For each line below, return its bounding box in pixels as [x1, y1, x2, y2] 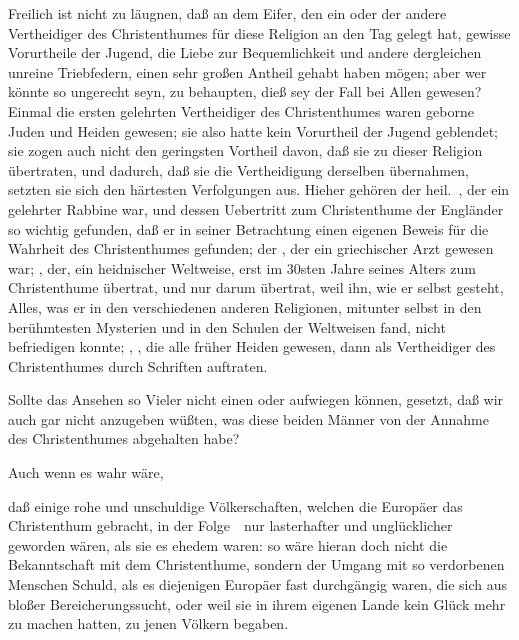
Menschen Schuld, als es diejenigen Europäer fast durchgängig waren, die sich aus [8, 574, 507, 595]
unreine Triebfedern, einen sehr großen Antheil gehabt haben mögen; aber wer [8, 61, 487, 82]
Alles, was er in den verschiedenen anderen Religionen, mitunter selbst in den [8, 296, 482, 317]
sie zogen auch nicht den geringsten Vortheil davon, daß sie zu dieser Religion [8, 140, 483, 161]
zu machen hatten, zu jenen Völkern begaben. [8, 613, 289, 634]
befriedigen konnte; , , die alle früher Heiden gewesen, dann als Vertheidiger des [8, 336, 496, 357]
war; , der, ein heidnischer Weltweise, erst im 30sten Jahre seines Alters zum [8, 257, 476, 278]
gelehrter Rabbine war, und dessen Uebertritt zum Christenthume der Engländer [8, 198, 504, 219]
